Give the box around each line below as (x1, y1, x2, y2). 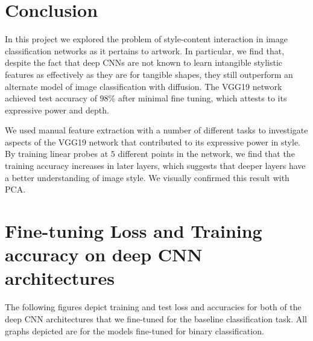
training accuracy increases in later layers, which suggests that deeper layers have (5, 159, 306, 172)
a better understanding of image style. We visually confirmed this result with (5, 171, 289, 183)
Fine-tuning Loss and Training (5, 218, 262, 243)
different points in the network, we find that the (118, 147, 295, 160)
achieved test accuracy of (5, 92, 97, 104)
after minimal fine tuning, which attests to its (118, 92, 287, 104)
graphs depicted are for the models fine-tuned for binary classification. (5, 324, 264, 337)
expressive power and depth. (5, 103, 109, 116)
